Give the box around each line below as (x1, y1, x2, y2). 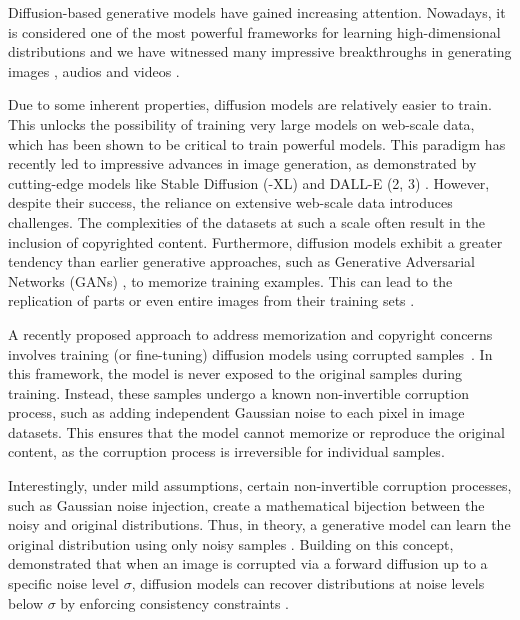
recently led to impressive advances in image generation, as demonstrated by (8, 153, 477, 174)
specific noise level (8, 573, 119, 594)
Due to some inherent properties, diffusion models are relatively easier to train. (8, 94, 492, 115)
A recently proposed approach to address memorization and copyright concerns (8, 323, 493, 344)
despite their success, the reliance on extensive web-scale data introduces (8, 192, 453, 213)
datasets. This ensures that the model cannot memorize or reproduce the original (8, 421, 505, 442)
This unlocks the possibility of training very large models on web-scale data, (8, 113, 475, 134)
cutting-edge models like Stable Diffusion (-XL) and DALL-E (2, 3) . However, (8, 172, 490, 193)
